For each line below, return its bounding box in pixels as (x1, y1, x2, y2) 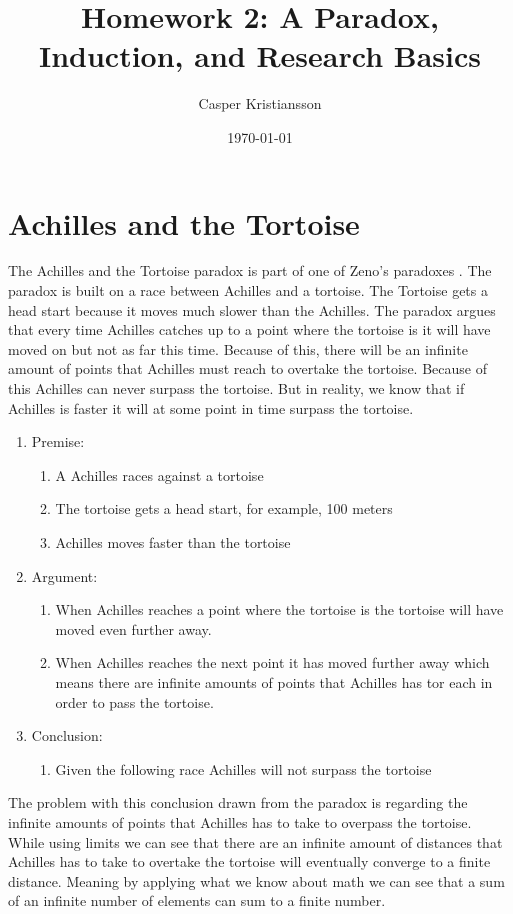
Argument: (31, 565, 98, 586)
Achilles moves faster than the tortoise (55, 531, 291, 552)
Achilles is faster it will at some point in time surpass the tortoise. (8, 397, 414, 418)
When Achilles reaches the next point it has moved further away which (55, 652, 490, 673)
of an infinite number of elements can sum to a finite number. (8, 890, 386, 911)
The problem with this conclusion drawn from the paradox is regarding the (8, 792, 468, 813)
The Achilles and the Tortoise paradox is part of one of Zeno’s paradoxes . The (8, 260, 492, 281)
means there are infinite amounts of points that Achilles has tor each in (55, 671, 493, 692)
